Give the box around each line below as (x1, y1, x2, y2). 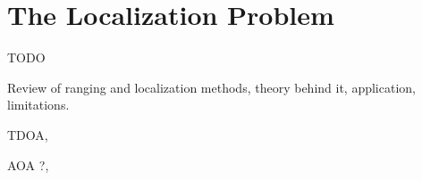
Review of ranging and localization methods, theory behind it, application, (7, 78, 416, 96)
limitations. (7, 95, 70, 114)
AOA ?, (7, 155, 49, 174)
